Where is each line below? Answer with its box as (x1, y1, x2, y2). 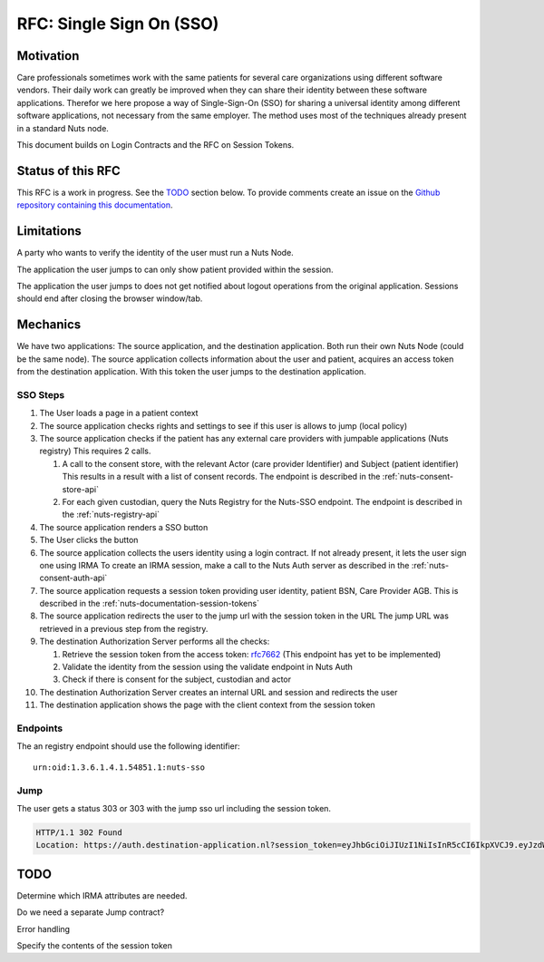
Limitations (16, 223, 82, 239)
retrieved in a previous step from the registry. (39, 623, 209, 634)
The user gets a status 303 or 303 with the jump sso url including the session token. (16, 802, 331, 813)
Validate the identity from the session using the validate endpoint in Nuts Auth (62, 662, 354, 673)
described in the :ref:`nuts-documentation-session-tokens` (39, 598, 260, 609)
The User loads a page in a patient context (39, 408, 199, 419)
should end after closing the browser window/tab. (16, 293, 203, 304)
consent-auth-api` (39, 572, 108, 584)
